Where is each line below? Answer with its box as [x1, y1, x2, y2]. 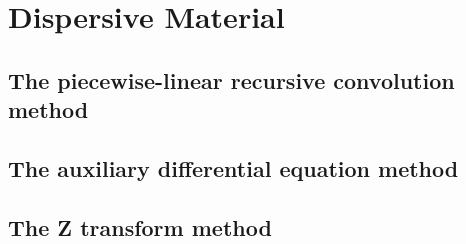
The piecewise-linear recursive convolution [8, 64, 455, 95]
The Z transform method [8, 211, 272, 242]
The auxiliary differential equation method [8, 152, 459, 183]
